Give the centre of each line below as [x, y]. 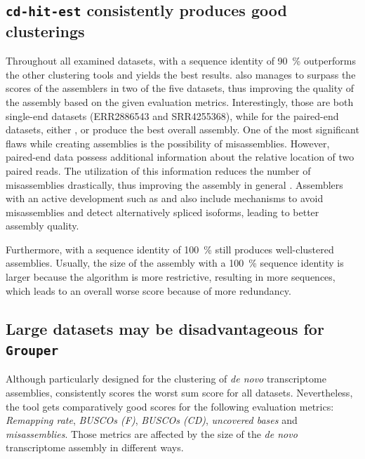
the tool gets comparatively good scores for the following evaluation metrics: [170, 406]
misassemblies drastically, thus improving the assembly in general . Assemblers [174, 184]
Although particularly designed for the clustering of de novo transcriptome [166, 379]
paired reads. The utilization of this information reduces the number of [158, 170]
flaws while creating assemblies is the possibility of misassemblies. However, [168, 143]
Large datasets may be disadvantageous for [165, 328]
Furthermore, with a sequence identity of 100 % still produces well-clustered [170, 249]
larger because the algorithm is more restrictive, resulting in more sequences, [171, 277]
